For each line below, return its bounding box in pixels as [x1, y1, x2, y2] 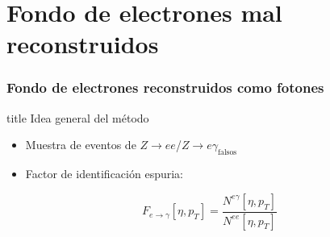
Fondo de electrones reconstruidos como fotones [6, 77, 324, 98]
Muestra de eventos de [25, 136, 136, 153]
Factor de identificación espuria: [25, 165, 183, 182]
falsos [217, 148, 237, 157]
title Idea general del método [6, 109, 149, 126]
